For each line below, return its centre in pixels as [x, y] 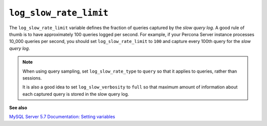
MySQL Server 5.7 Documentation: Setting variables [62, 117]
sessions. [32, 78]
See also [18, 108]
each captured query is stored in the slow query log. [76, 94]
